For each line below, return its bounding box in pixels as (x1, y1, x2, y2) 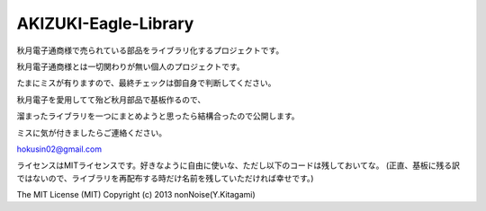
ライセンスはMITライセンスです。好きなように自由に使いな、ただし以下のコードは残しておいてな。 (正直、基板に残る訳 (16, 160, 461, 171)
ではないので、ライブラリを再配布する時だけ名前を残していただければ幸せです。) (16, 172, 314, 183)
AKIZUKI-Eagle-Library (16, 13, 194, 33)
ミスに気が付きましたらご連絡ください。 (16, 127, 166, 138)
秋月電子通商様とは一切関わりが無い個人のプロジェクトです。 (16, 61, 245, 72)
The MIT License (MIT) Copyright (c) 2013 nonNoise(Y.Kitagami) (16, 189, 256, 200)
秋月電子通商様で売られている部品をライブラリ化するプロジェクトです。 (16, 45, 284, 56)
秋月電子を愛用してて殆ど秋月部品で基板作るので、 (16, 94, 206, 105)
